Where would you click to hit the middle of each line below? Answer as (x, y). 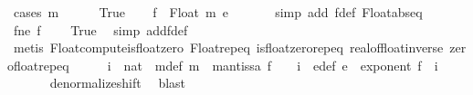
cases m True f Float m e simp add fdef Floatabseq (218, 12)
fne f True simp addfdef (100, 29)
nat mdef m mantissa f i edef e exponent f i (281, 65)
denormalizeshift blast (118, 83)
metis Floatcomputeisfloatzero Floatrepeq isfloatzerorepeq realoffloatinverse (228, 47)
